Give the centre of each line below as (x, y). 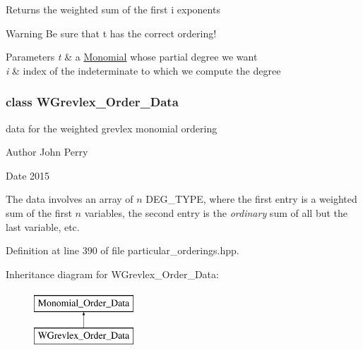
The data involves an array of (70, 199)
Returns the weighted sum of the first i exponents (113, 9)
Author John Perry (47, 152)
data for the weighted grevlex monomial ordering (112, 128)
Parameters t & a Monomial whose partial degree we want (132, 57)
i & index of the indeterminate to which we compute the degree (143, 70)
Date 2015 (28, 175)
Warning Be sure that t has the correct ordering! (111, 33)
